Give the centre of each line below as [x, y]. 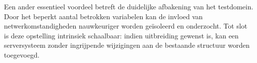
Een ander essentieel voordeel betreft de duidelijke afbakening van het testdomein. [129, 6]
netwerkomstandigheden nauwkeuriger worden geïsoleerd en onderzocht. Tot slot [126, 26]
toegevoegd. [22, 54]
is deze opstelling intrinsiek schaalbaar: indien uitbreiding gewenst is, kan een [121, 35]
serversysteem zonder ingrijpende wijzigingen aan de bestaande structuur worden [127, 45]
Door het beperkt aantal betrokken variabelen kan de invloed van [103, 16]
